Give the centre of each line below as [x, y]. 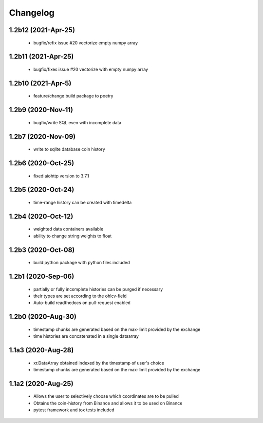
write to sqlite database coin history [69, 149]
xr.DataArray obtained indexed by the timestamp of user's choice [99, 363]
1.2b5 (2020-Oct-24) [42, 190]
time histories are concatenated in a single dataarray [86, 336]
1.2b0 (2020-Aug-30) [43, 317]
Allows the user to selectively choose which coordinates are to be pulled [106, 396]
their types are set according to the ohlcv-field [80, 296]
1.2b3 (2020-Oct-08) [42, 250]
